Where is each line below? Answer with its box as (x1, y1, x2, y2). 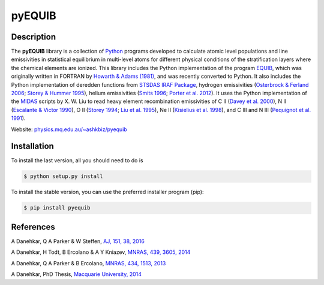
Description (11, 32, 56, 42)
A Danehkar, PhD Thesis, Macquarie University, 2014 (11, 271, 142, 278)
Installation (11, 141, 54, 151)
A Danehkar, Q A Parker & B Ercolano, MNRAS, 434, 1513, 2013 (11, 259, 166, 266)
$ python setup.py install (23, 173, 103, 180)
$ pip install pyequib (23, 204, 91, 211)
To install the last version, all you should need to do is (11, 157, 143, 164)
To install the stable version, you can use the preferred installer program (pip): (11, 189, 204, 196)
